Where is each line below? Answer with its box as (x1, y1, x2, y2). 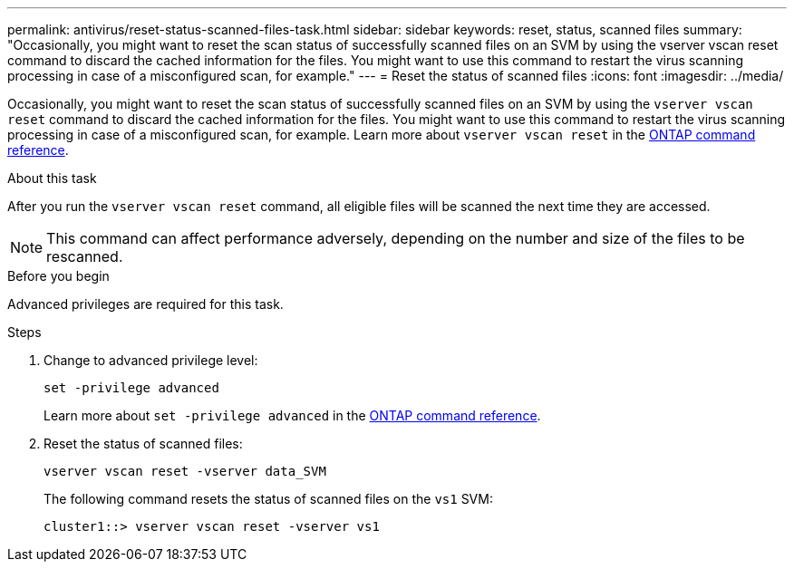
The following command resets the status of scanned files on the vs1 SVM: (44, 491, 493, 506)
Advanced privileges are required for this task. (7, 296, 284, 312)
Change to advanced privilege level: (44, 352, 258, 368)
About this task (7, 170, 97, 186)
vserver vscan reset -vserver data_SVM (44, 464, 326, 478)
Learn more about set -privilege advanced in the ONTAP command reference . (44, 408, 541, 423)
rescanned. (46, 247, 123, 265)
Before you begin (7, 268, 110, 284)
